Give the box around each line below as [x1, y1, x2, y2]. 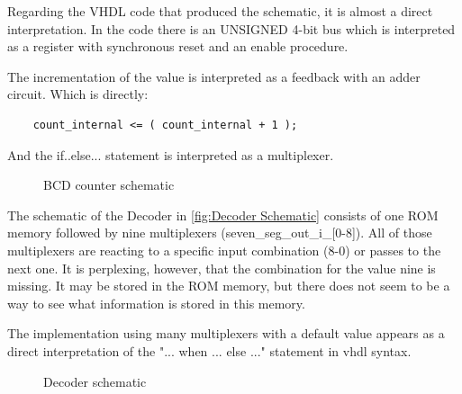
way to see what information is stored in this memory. [7, 293, 305, 312]
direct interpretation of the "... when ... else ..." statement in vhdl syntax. [7, 341, 412, 360]
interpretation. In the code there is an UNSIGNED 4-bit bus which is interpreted [7, 19, 456, 38]
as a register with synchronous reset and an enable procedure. [7, 37, 349, 56]
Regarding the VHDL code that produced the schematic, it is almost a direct [7, 2, 433, 20]
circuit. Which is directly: [7, 85, 149, 103]
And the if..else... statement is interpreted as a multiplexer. [7, 145, 334, 164]
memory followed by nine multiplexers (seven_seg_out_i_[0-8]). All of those [7, 223, 432, 242]
